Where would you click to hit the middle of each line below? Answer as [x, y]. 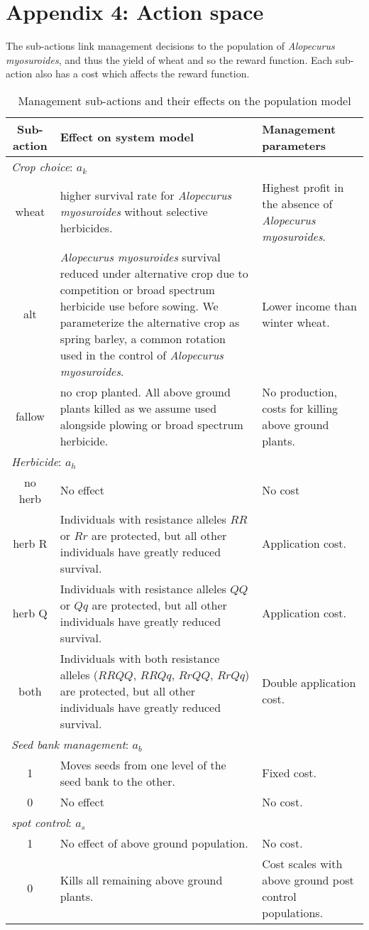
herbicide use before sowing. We [139, 306]
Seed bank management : [70, 744]
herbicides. [86, 228]
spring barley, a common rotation [143, 338]
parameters [294, 145]
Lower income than [309, 306]
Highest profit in [303, 187]
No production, [300, 391]
